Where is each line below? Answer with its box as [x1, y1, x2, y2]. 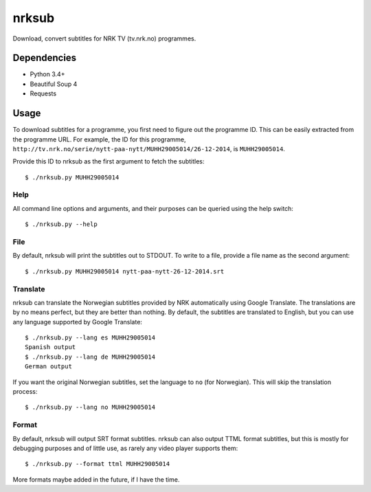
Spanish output [25, 344, 76, 351]
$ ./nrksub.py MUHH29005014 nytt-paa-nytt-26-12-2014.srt [25, 267, 225, 275]
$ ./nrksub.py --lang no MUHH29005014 [25, 403, 156, 412]
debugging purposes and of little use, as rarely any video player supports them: [12, 444, 238, 452]
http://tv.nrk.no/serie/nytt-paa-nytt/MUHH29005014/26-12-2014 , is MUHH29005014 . [12, 144, 285, 153]
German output [25, 363, 72, 370]
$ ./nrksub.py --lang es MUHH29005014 [25, 334, 156, 342]
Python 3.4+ [30, 70, 65, 78]
